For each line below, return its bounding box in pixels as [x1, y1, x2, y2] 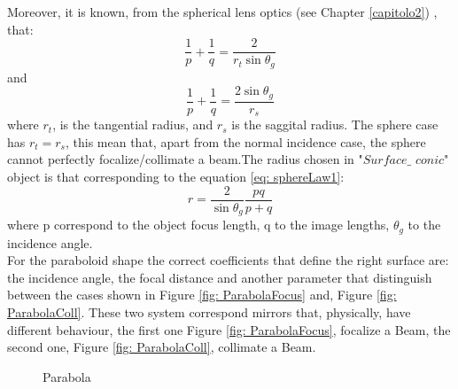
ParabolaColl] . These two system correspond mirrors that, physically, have [7, 302, 411, 321]
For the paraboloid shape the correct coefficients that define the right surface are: [7, 251, 449, 269]
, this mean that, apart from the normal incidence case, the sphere [66, 132, 426, 151]
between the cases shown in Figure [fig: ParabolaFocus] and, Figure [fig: [7, 285, 397, 304]
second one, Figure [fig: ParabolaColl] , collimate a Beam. [7, 338, 316, 356]
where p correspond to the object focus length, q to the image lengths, [7, 215, 390, 234]
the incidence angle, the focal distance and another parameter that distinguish [7, 268, 432, 286]
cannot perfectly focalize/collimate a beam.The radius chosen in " [7, 150, 363, 168]
